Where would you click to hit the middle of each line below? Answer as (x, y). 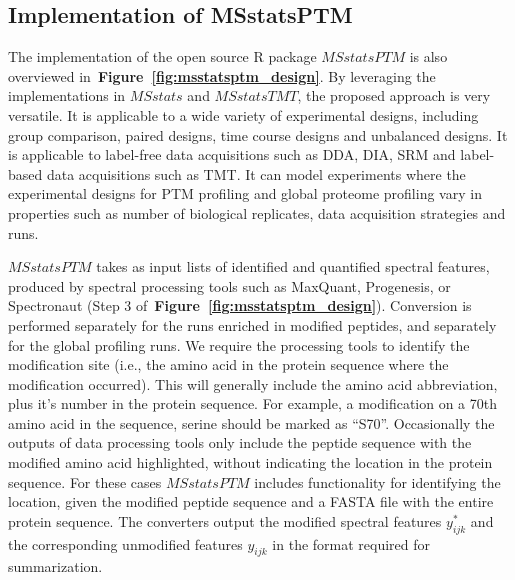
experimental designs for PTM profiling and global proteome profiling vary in (245, 193)
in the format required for (351, 543)
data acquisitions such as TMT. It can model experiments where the (256, 173)
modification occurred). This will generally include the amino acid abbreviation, (253, 383)
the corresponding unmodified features (125, 543)
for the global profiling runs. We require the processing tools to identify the (239, 344)
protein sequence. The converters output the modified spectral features (225, 520)
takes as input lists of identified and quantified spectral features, (293, 266)
